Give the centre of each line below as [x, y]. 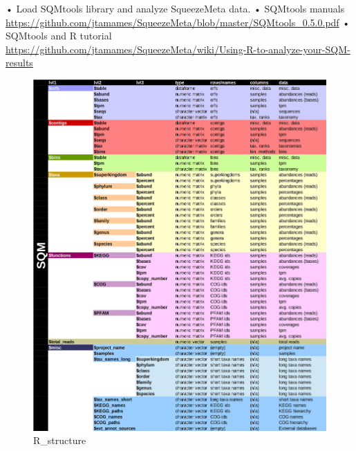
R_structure [60, 440]
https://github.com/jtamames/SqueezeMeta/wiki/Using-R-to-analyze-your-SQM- [178, 49]
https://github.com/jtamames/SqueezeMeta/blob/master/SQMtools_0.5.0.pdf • [178, 22]
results [19, 63]
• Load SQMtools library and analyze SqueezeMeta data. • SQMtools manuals [175, 8]
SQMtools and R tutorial [59, 36]
